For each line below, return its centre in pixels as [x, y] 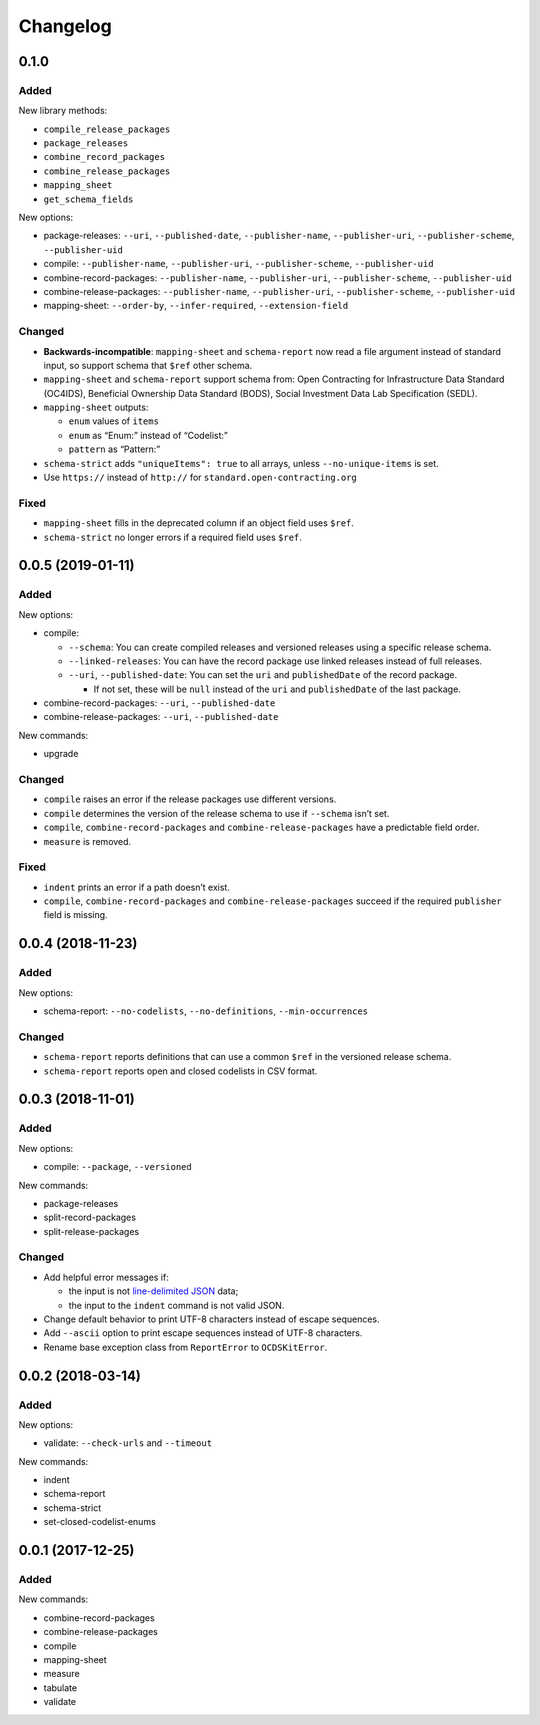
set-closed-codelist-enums [100, 1522]
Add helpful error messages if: [106, 1277]
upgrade [61, 754]
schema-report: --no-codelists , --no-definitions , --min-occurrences [206, 1011]
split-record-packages [90, 1217]
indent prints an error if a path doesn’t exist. [136, 887]
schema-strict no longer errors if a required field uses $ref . [172, 537]
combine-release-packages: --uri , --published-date [161, 717]
